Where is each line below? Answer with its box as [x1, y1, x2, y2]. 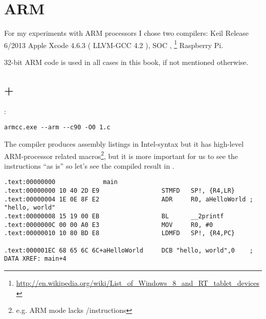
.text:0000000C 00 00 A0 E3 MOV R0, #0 [4, 221, 213, 229]
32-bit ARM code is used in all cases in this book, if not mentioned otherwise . [4, 56, 249, 67]
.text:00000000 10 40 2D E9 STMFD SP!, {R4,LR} [4, 187, 235, 195]
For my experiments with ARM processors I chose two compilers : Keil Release [4, 28, 249, 38]
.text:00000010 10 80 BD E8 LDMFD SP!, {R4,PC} [4, 230, 235, 237]
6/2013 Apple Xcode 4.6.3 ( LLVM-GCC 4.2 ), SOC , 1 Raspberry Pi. [4, 38, 224, 50]
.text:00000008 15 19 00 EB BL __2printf [4, 213, 224, 220]
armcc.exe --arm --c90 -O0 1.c [4, 124, 110, 131]
